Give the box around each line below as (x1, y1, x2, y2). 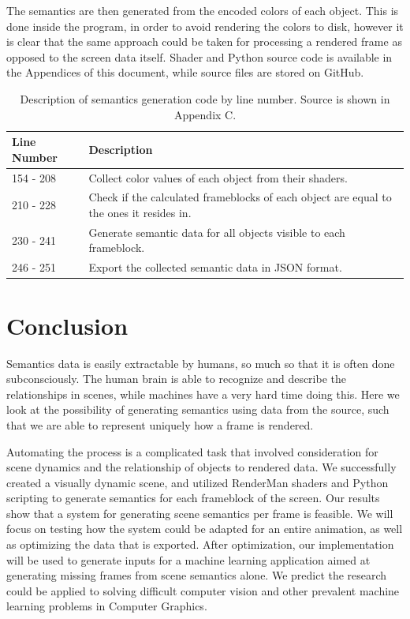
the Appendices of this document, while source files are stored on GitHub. (6, 64, 364, 81)
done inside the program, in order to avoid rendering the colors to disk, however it (6, 17, 404, 34)
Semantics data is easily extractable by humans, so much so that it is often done (6, 355, 395, 371)
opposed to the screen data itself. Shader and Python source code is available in (6, 48, 393, 65)
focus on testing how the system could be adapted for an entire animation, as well (6, 520, 403, 537)
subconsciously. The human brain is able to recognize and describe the (6, 370, 347, 387)
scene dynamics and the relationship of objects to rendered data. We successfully (6, 459, 397, 475)
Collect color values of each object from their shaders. (88, 169, 348, 186)
